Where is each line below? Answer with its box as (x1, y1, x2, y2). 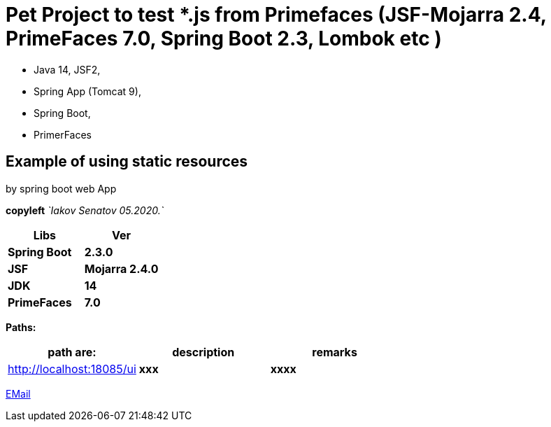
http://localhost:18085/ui (8, 361, 136, 376)
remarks (312, 344, 357, 359)
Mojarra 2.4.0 (84, 261, 159, 276)
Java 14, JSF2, (34, 63, 101, 76)
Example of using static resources (6, 153, 248, 171)
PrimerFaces (34, 128, 92, 141)
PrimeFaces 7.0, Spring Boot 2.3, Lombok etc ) (6, 27, 442, 50)
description (172, 344, 235, 359)
